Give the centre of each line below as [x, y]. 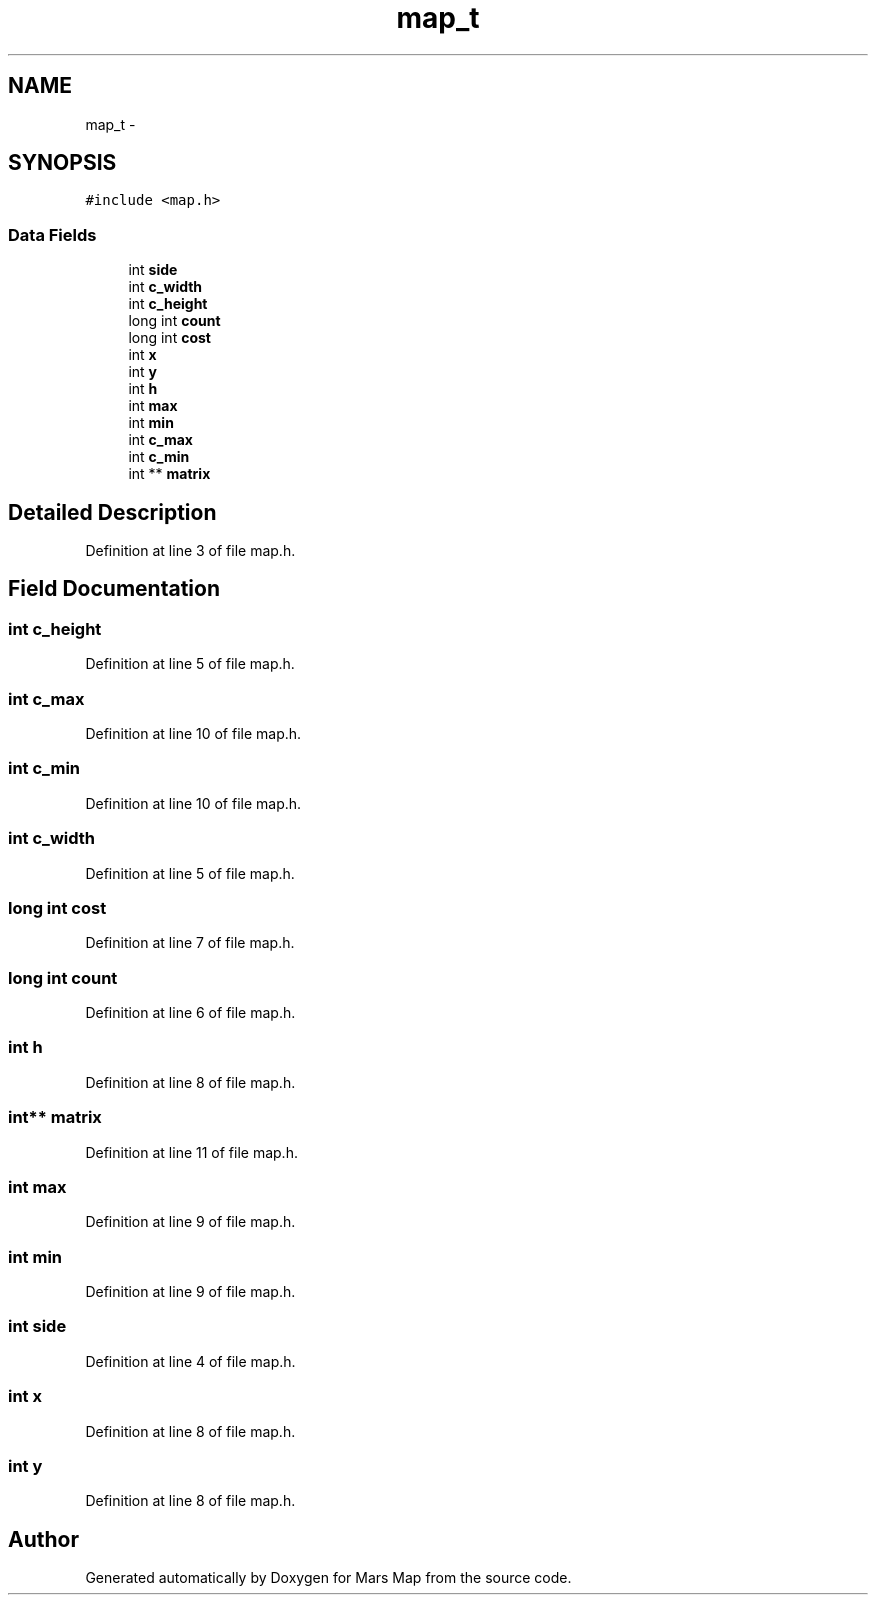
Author [43, 1539]
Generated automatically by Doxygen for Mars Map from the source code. [328, 1578]
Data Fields [52, 234]
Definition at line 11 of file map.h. [191, 1152]
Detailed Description [112, 512]
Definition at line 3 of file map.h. [190, 551]
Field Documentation [114, 589]
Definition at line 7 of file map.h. [190, 943]
